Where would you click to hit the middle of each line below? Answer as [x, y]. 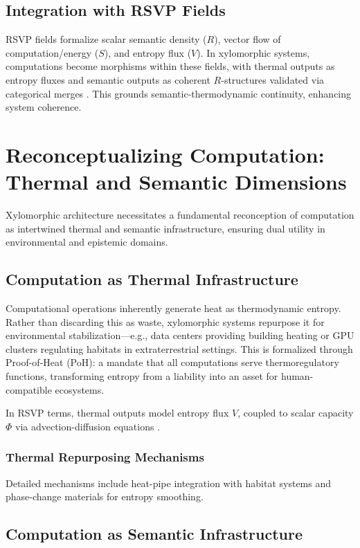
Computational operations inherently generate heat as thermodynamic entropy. [173, 308]
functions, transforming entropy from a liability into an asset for [142, 376]
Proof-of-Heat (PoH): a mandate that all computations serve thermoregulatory [172, 362]
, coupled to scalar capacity [296, 413]
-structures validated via [273, 79]
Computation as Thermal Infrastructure [152, 279]
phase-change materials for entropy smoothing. [105, 496]
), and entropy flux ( [148, 52]
